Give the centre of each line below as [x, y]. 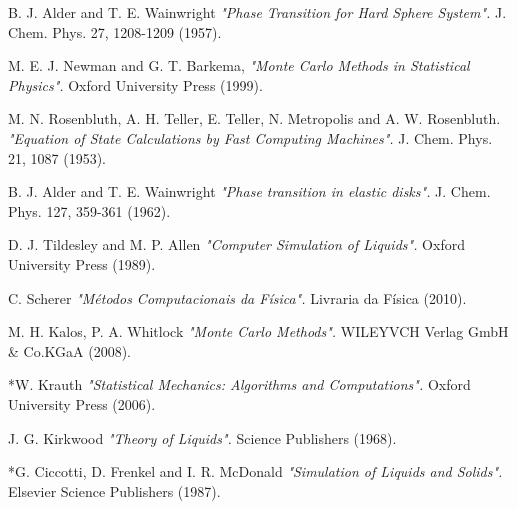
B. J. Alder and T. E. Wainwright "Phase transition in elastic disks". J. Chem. [249, 191]
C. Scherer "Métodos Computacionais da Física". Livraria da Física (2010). [237, 297]
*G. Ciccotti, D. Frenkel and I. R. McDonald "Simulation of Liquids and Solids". [255, 471]
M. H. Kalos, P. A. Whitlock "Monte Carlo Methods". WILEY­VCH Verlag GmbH [258, 331]
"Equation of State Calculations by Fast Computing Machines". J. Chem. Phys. [250, 137]
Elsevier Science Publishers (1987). [114, 490]
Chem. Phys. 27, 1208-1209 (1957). [115, 31]
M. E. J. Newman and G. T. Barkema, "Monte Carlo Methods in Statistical [239, 65]
